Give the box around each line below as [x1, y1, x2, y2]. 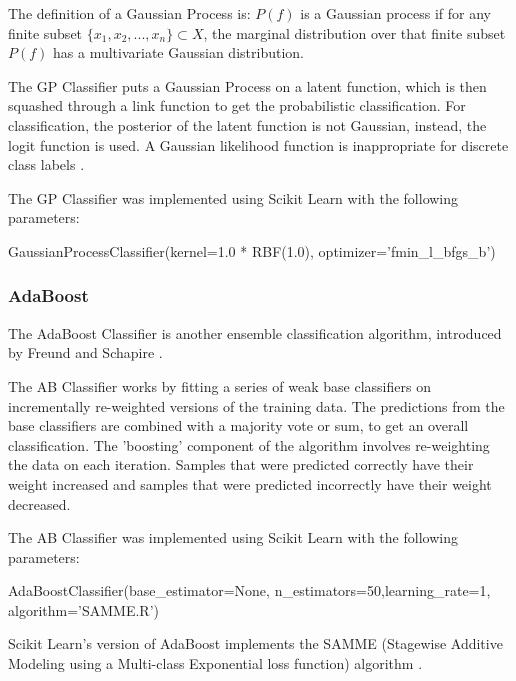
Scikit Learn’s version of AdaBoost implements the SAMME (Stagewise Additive [8, 633, 503, 654]
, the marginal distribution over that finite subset [203, 22, 506, 43]
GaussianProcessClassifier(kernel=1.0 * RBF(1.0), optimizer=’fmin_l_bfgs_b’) [8, 240, 496, 261]
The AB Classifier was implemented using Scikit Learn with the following [8, 527, 458, 548]
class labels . [8, 154, 85, 175]
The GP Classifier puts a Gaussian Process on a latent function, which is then [8, 75, 487, 96]
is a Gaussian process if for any [300, 3, 492, 23]
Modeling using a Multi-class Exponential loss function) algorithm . [8, 653, 423, 674]
